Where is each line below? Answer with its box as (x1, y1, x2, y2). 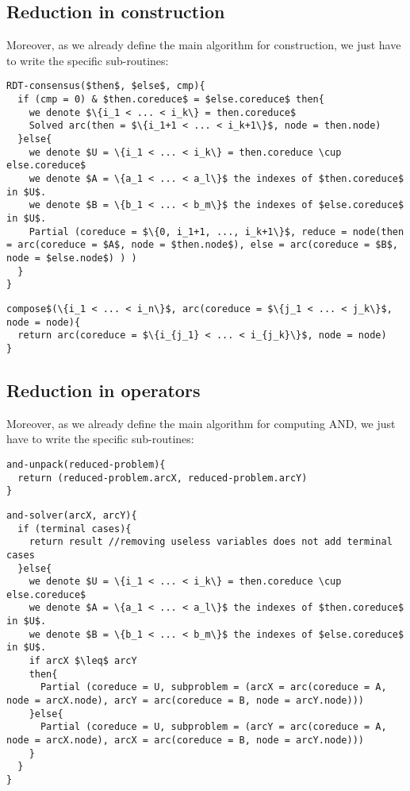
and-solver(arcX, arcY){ (6, 509, 137, 521)
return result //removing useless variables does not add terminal (29, 536, 393, 548)
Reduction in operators (6, 377, 201, 402)
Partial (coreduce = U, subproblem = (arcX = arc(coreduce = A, (40, 681, 387, 693)
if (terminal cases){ (17, 523, 132, 534)
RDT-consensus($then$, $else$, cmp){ (6, 80, 205, 92)
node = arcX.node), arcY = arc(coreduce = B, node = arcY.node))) (6, 695, 365, 707)
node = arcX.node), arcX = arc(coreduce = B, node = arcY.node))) (6, 735, 365, 747)
